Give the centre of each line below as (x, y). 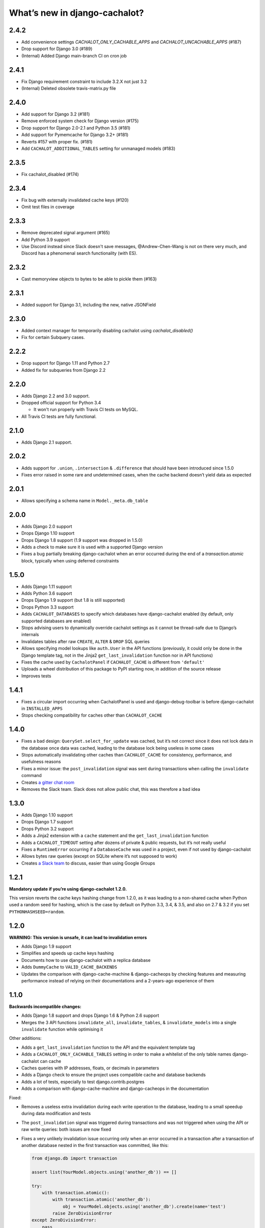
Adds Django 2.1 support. (47, 442)
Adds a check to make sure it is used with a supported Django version (92, 547)
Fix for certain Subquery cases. (53, 337)
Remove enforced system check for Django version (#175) (80, 121)
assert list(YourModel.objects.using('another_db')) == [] (104, 1172)
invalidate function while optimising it (62, 1030)
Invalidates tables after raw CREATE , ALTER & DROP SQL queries (85, 642)
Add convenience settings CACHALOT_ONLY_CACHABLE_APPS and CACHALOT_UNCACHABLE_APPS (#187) (131, 42)
